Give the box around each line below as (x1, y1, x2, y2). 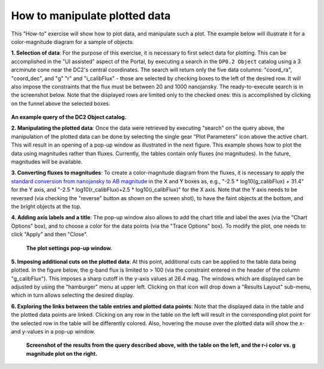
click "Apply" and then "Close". (11, 231, 88, 238)
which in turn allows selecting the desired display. (11, 291, 134, 299)
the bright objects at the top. (11, 203, 82, 210)
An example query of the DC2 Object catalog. (11, 114, 127, 121)
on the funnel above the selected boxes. (11, 100, 111, 107)
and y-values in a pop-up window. (11, 328, 95, 335)
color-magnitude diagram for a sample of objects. (11, 38, 134, 45)
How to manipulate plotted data (11, 9, 171, 22)
